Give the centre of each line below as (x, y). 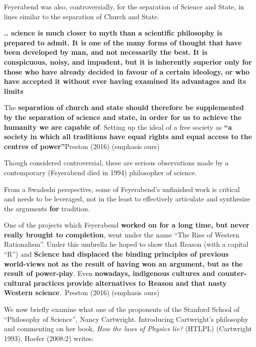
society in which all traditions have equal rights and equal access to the (128, 136)
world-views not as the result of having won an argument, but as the (123, 263)
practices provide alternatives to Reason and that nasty (130, 283)
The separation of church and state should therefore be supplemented (124, 107)
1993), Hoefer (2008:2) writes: (49, 338)
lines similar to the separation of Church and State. (82, 16)
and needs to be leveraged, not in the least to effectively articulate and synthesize (127, 199)
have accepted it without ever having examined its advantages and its (125, 81)
